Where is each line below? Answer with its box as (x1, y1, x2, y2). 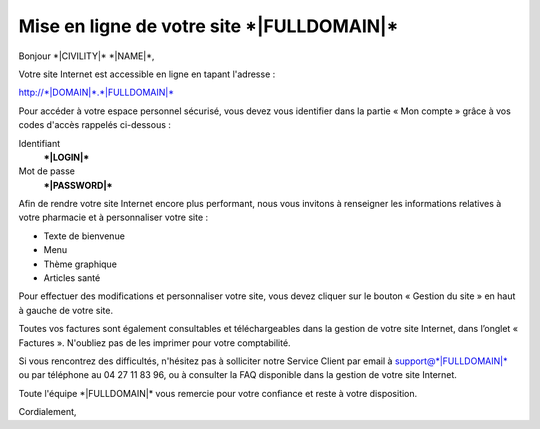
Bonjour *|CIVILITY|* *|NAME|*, (18, 50, 155, 62)
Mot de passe (18, 165, 75, 177)
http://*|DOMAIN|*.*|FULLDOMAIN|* (18, 86, 175, 99)
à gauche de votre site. (18, 304, 114, 316)
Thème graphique (43, 258, 117, 270)
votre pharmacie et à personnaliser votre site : (18, 211, 209, 224)
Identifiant (18, 137, 61, 149)
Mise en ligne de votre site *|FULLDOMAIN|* (18, 15, 399, 37)
